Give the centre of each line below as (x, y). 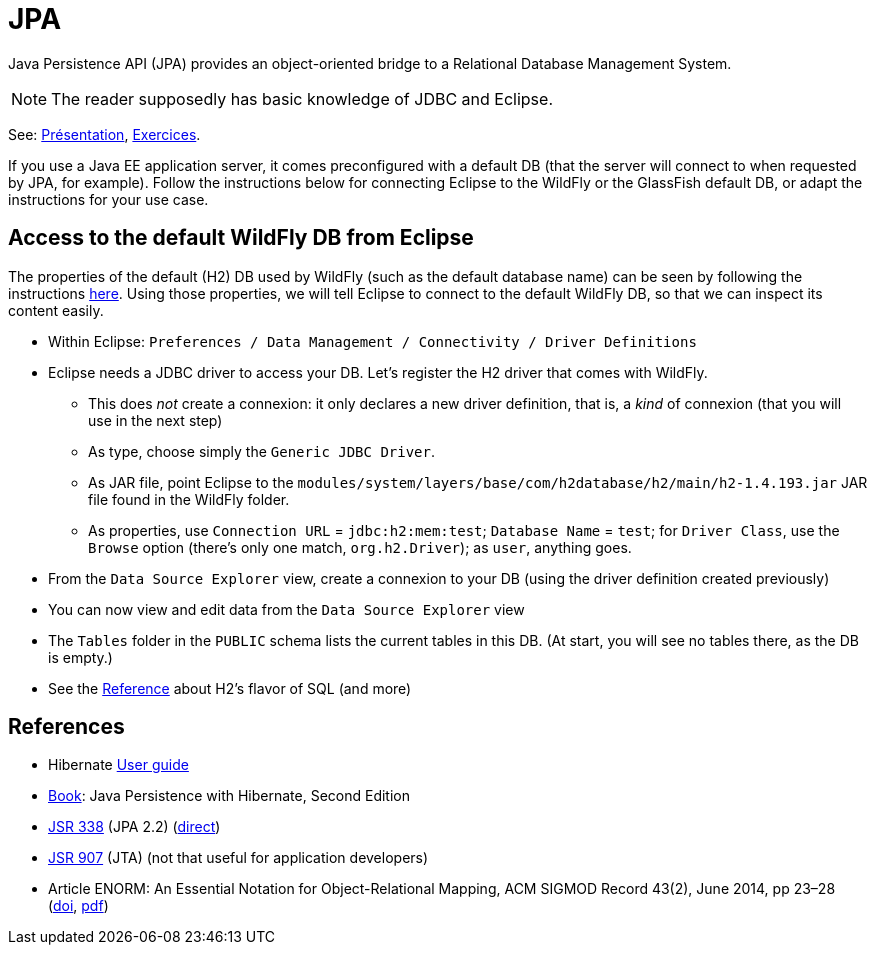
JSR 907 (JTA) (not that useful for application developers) (238, 858)
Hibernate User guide (118, 765)
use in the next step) (155, 420)
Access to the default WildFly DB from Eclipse (241, 238)
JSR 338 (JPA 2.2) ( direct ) (134, 827)
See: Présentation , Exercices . (104, 134)
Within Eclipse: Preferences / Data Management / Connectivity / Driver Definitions (372, 341)
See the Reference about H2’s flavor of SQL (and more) (230, 688)
